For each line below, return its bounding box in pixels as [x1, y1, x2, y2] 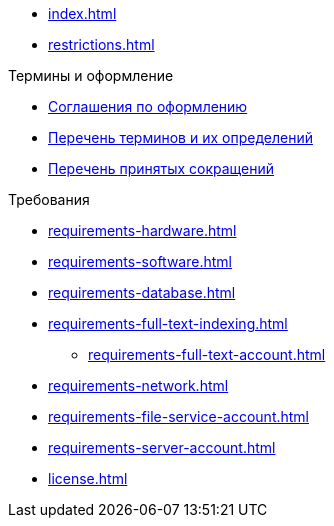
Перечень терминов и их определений [48, 129, 313, 146]
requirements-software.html [48, 253, 232, 270]
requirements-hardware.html [48, 222, 237, 239]
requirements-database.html [48, 284, 236, 301]
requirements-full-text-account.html [88, 346, 326, 363]
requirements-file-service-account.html [48, 408, 310, 425]
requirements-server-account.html [48, 439, 276, 456]
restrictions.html [48, 36, 155, 53]
